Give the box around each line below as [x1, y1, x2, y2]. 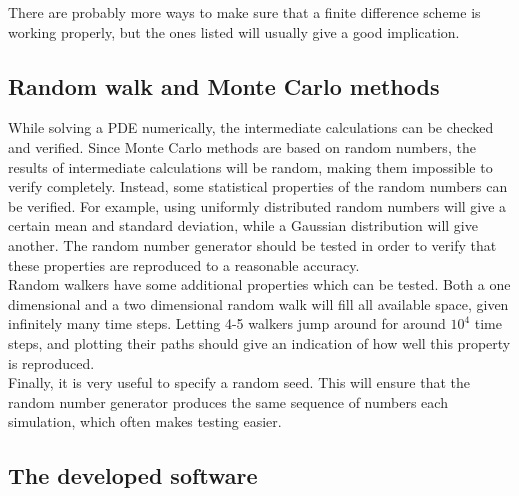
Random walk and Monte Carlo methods [8, 70, 440, 101]
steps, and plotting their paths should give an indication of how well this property [8, 332, 511, 353]
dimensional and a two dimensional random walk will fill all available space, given [8, 293, 509, 314]
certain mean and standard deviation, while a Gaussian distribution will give [8, 215, 478, 236]
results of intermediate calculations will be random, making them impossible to [8, 156, 493, 177]
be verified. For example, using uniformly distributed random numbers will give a [8, 195, 507, 216]
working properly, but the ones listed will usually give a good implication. [8, 21, 460, 42]
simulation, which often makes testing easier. [8, 411, 282, 432]
